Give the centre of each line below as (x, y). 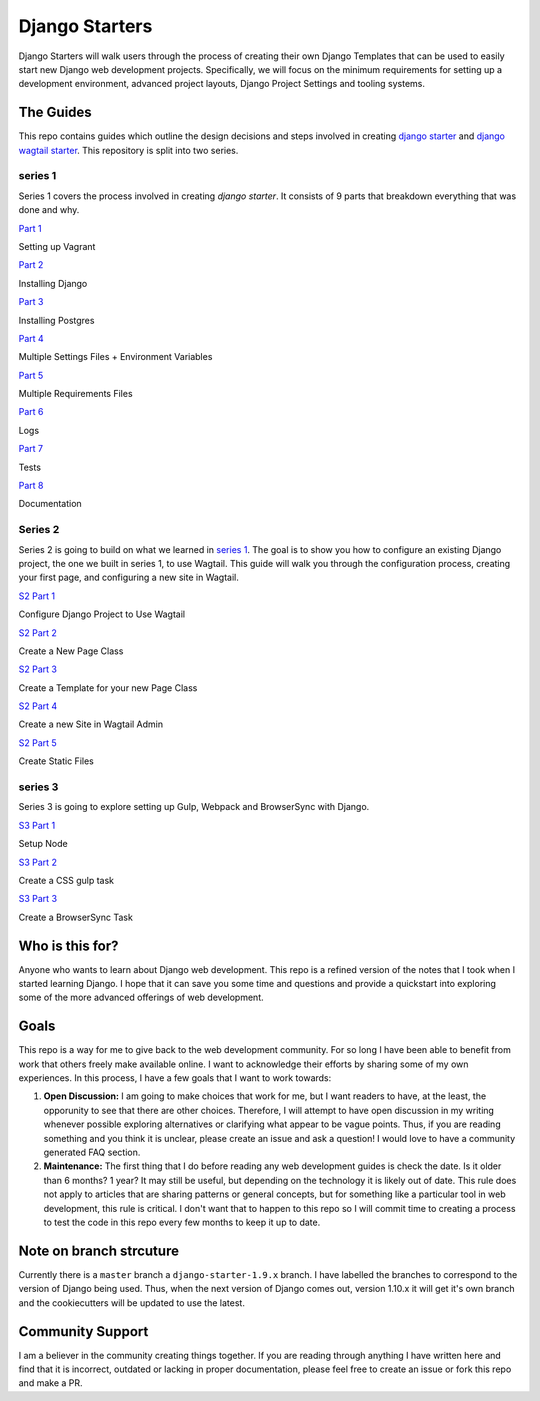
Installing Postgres (56, 320)
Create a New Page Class (71, 651)
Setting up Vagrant (57, 246)
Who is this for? (68, 945)
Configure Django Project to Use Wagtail (101, 614)
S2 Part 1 (36, 596)
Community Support (83, 1331)
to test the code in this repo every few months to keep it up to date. (182, 1222)
